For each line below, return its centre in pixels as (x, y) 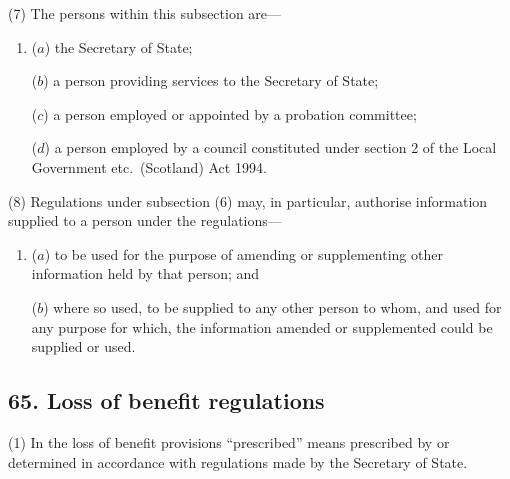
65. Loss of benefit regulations (166, 400)
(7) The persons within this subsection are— (145, 13)
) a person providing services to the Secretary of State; (211, 80)
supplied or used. (83, 346)
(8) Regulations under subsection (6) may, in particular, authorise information (248, 200)
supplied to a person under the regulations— (145, 220)
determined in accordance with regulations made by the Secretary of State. (238, 461)
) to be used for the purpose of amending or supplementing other (243, 253)
